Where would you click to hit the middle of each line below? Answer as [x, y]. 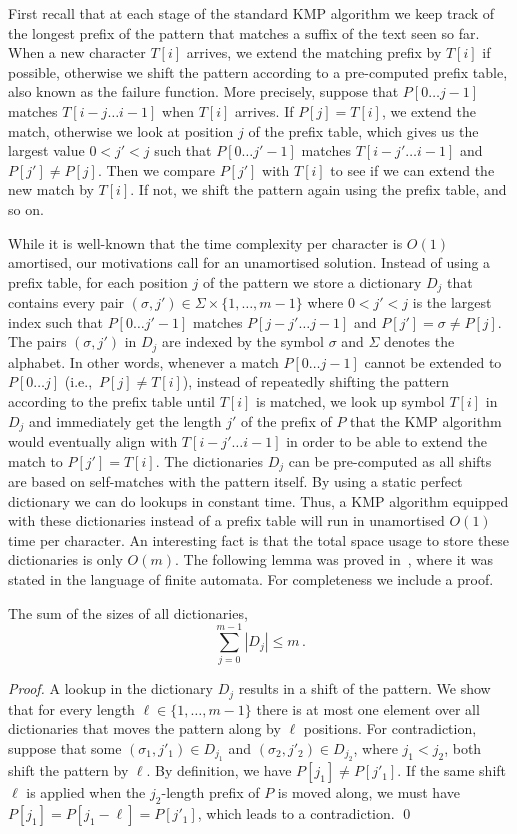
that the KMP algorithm [426, 420]
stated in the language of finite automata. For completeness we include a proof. [251, 579]
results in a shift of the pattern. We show [364, 688]
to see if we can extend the [412, 169]
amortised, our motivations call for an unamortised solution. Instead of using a [249, 262]
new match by [51, 189]
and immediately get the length [125, 420]
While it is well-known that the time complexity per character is [205, 242]
